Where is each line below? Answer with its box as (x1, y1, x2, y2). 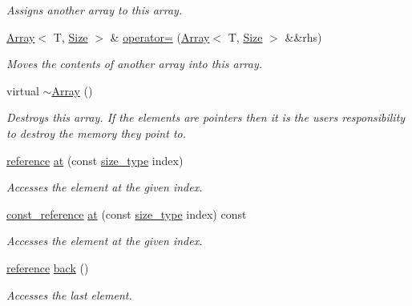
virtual (6, 82, 39, 99)
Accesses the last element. (6, 286, 132, 303)
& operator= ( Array (110, 28, 210, 45)
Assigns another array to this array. (6, 2, 183, 18)
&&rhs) (285, 28, 322, 45)
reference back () (6, 259, 89, 276)
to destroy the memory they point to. (6, 124, 186, 141)
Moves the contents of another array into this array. (6, 55, 263, 72)
